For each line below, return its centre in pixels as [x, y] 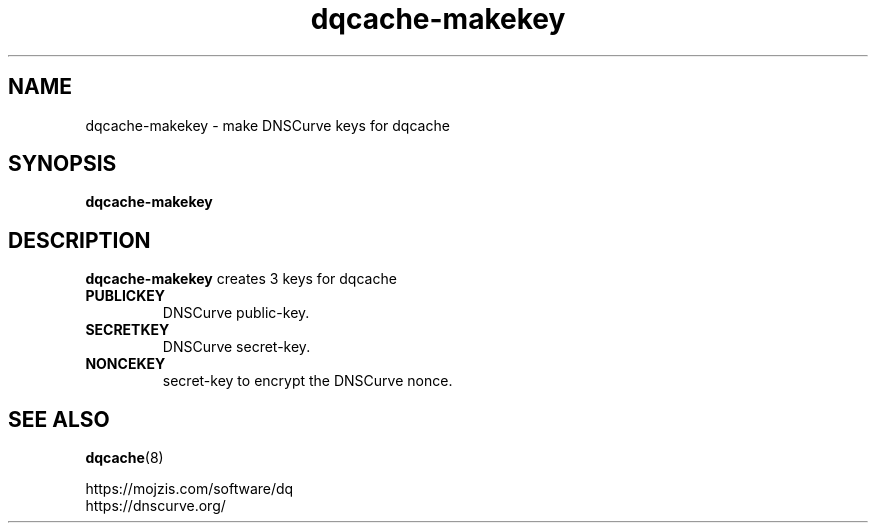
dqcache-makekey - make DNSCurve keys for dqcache [267, 125]
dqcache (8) [124, 458]
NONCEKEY [125, 364]
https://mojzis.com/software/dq [189, 489]
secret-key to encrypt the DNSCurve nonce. [307, 381]
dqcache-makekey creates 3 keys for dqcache [241, 279]
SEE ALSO [59, 419]
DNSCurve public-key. [236, 313]
